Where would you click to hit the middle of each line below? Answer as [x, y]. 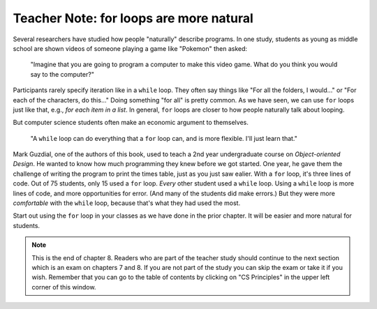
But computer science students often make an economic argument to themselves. [131, 123]
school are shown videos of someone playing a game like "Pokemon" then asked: [130, 48]
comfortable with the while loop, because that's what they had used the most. [127, 203]
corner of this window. [64, 287]
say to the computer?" [62, 74]
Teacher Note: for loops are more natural [133, 18]
